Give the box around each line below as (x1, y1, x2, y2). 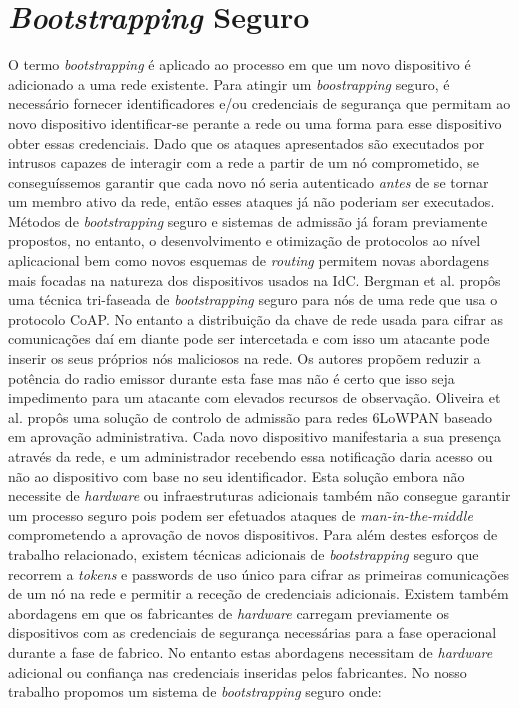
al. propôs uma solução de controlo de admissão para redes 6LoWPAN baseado (8, 406, 493, 427)
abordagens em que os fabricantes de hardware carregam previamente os (8, 602, 449, 623)
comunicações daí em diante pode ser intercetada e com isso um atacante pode (8, 328, 490, 349)
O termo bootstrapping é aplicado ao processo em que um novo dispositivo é (8, 54, 471, 75)
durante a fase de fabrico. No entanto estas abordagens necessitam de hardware (8, 641, 493, 662)
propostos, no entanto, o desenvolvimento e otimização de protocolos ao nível (8, 230, 481, 251)
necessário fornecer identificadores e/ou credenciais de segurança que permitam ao (8, 93, 511, 114)
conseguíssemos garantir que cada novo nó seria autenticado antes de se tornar (8, 171, 489, 192)
